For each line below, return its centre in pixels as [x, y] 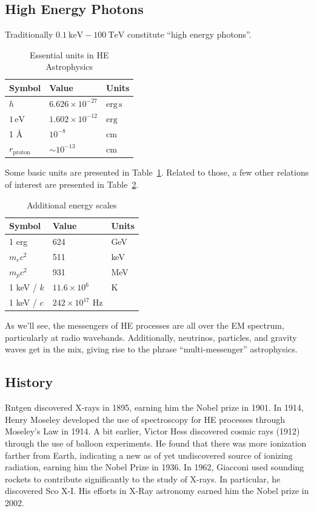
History [29, 382]
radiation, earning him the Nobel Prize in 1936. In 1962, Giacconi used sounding [155, 467]
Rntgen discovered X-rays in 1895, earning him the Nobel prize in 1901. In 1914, [154, 407]
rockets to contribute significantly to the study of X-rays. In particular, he [143, 478]
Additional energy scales [72, 204]
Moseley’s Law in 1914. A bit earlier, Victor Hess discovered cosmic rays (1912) [152, 431]
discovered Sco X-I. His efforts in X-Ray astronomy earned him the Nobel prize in [157, 491]
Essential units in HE [69, 54]
